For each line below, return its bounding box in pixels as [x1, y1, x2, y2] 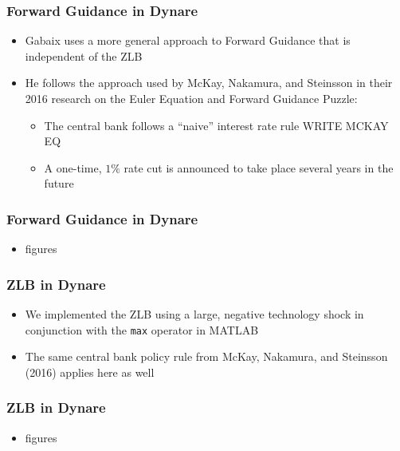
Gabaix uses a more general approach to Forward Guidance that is [25, 32, 351, 49]
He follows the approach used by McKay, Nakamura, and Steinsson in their [25, 74, 393, 91]
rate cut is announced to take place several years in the [124, 159, 394, 176]
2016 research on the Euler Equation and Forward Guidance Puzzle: [25, 90, 358, 106]
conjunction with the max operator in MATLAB [25, 321, 259, 338]
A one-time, [44, 159, 102, 176]
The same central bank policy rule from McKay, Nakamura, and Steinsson [25, 348, 388, 365]
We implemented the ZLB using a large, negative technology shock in [25, 306, 364, 322]
